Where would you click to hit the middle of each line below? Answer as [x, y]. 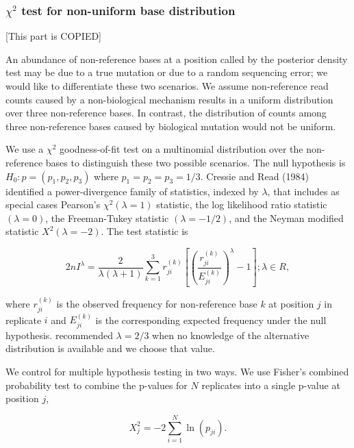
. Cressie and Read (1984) [254, 176]
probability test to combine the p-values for [97, 385]
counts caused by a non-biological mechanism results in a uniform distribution [169, 99]
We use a [25, 149]
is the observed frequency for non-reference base [157, 304]
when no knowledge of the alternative [231, 335]
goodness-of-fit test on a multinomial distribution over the [181, 149]
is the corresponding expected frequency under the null [211, 320]
